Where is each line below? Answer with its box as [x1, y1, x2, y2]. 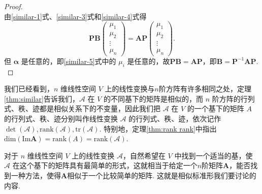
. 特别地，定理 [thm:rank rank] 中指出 [99, 123, 217, 134]
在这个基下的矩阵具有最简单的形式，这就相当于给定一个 [12, 160, 198, 171]
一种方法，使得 [11, 170, 61, 180]
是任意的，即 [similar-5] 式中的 [21, 55, 116, 66]
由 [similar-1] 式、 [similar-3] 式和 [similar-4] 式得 [4, 11, 147, 21]
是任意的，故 [127, 55, 170, 66]
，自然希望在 [122, 150, 166, 160]
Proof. [4, 1, 23, 11]
